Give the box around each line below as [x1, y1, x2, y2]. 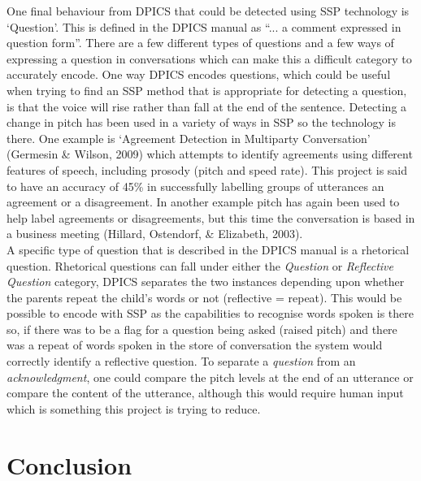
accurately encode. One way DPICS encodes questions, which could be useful [7, 66, 391, 83]
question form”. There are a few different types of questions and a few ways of [7, 34, 394, 51]
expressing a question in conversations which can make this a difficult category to [7, 50, 412, 67]
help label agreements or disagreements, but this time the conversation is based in [7, 209, 415, 226]
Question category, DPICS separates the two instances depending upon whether [7, 273, 405, 290]
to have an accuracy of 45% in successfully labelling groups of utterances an [7, 177, 384, 194]
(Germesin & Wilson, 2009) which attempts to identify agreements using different [7, 145, 413, 162]
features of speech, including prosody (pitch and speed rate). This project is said [7, 161, 408, 178]
